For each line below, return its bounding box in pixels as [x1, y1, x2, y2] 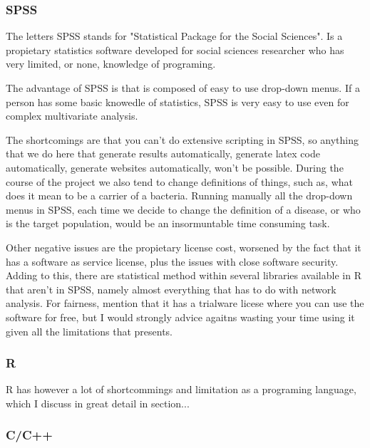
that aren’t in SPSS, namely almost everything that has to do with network [6, 281, 336, 296]
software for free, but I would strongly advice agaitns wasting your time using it [6, 309, 355, 324]
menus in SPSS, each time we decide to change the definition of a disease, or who [6, 202, 361, 217]
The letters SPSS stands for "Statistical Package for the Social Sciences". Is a [6, 28, 343, 43]
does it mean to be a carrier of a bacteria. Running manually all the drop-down [6, 188, 353, 203]
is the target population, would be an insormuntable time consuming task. [6, 216, 330, 231]
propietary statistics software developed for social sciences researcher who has [6, 42, 344, 57]
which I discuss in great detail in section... [6, 395, 190, 410]
